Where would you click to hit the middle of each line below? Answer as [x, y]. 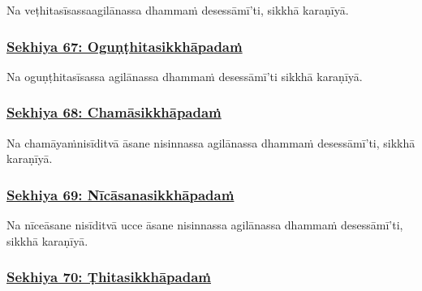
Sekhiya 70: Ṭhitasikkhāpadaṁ [109, 277]
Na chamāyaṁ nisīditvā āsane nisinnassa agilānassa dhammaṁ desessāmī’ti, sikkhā [211, 142]
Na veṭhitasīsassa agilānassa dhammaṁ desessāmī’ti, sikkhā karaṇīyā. [178, 10]
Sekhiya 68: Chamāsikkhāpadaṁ [114, 112]
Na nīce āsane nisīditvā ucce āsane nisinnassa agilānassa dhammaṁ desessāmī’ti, [205, 225]
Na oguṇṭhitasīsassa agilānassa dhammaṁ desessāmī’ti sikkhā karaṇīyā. [185, 76]
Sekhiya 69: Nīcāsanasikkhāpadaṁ [121, 194]
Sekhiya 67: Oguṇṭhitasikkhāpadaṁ [125, 46]
